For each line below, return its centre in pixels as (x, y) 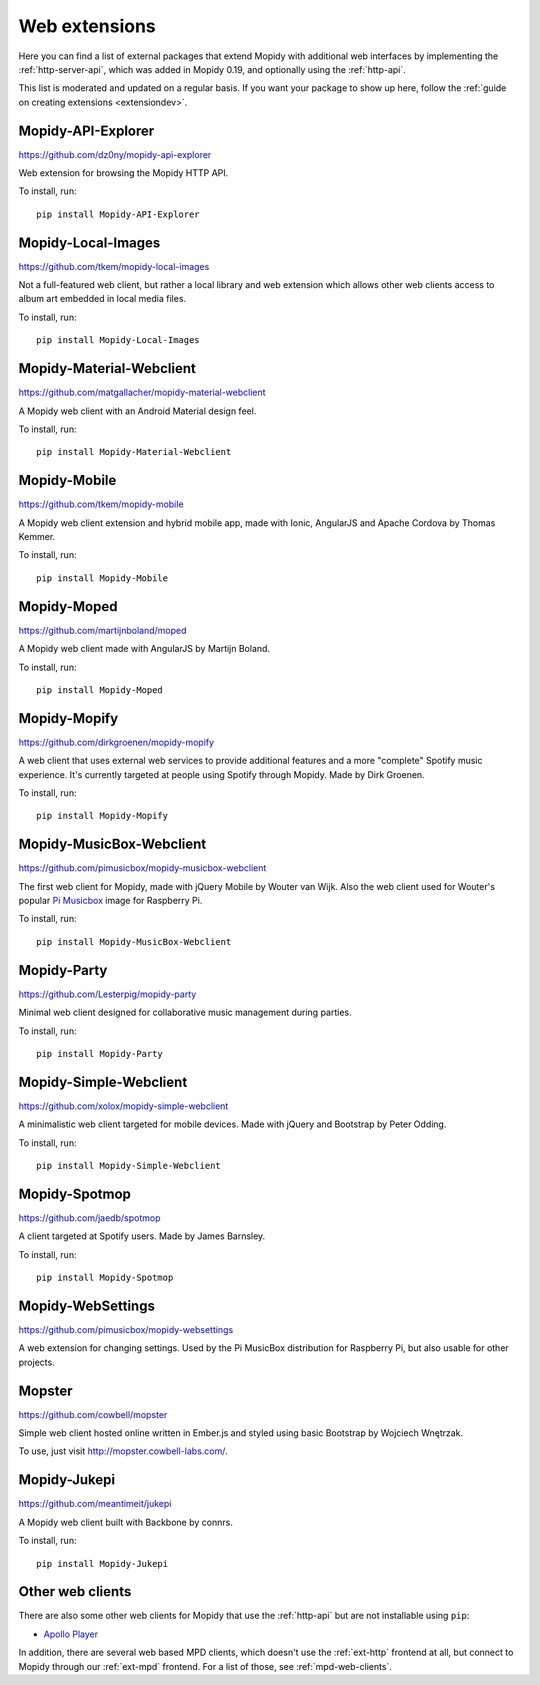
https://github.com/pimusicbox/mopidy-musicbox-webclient (142, 868)
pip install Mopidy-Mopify (102, 816)
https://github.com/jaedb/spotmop (89, 1217)
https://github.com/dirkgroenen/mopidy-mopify (116, 742)
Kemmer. (37, 537)
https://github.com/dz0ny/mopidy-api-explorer (115, 154)
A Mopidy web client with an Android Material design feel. (137, 411)
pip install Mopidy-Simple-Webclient (129, 1165)
